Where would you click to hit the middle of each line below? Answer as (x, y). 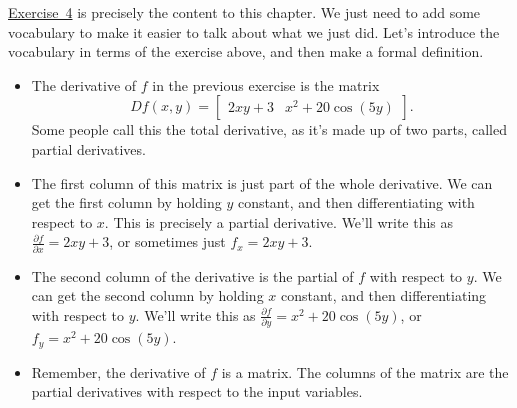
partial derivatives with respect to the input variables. (197, 391)
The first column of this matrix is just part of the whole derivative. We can (262, 182)
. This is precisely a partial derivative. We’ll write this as (279, 221)
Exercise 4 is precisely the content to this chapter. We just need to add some (244, 12)
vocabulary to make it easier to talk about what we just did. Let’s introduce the (254, 31)
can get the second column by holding (147, 295)
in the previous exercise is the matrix (266, 84)
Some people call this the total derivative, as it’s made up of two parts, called (269, 129)
